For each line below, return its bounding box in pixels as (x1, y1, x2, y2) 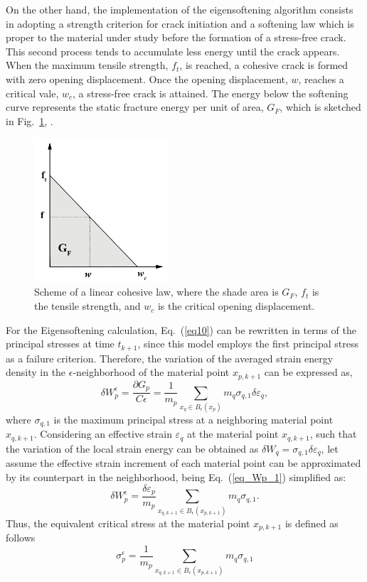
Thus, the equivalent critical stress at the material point (6, 515, 250, 530)
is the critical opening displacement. (157, 298, 315, 313)
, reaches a (298, 71, 344, 86)
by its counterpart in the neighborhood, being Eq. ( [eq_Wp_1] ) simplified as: (6, 469, 346, 484)
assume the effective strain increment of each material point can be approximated (6, 456, 361, 470)
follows (6, 530, 36, 545)
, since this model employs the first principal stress (137, 336, 358, 351)
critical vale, (6, 85, 59, 100)
